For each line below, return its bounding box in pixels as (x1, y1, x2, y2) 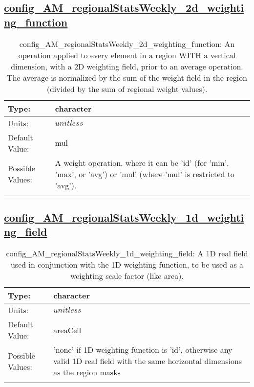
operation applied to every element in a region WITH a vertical (18, 49, 236, 61)
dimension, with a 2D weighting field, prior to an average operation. (11, 60, 243, 72)
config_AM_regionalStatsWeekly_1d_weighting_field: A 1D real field (6, 248, 248, 259)
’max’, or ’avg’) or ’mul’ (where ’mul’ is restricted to (55, 168, 234, 180)
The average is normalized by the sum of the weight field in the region (7, 71, 247, 83)
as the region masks (53, 366, 121, 378)
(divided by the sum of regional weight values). (46, 83, 208, 94)
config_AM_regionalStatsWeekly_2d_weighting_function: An (19, 38, 235, 49)
